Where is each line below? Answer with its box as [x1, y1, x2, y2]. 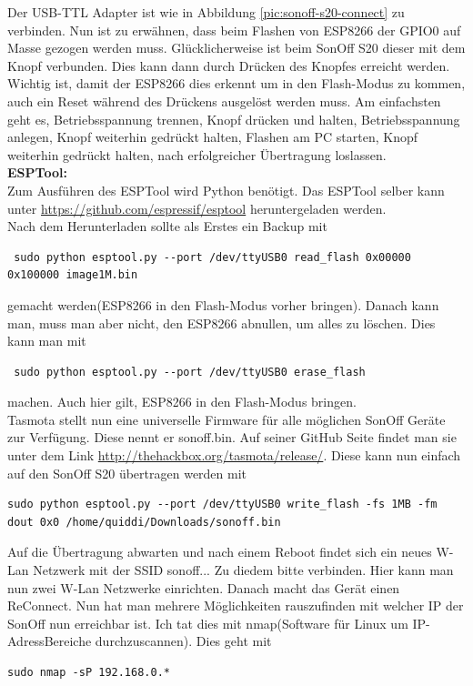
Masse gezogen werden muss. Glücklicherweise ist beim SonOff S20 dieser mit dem [7, 38, 466, 57]
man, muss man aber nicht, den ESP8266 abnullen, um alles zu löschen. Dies [7, 313, 436, 332]
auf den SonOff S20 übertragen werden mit [7, 463, 247, 482]
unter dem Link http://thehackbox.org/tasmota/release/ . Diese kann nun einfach [7, 446, 461, 465]
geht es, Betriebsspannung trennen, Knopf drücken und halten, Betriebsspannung [7, 109, 460, 128]
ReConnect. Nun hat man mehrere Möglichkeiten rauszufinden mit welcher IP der [7, 596, 464, 615]
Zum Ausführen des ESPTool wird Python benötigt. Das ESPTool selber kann [7, 180, 445, 199]
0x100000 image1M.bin [7, 268, 138, 282]
